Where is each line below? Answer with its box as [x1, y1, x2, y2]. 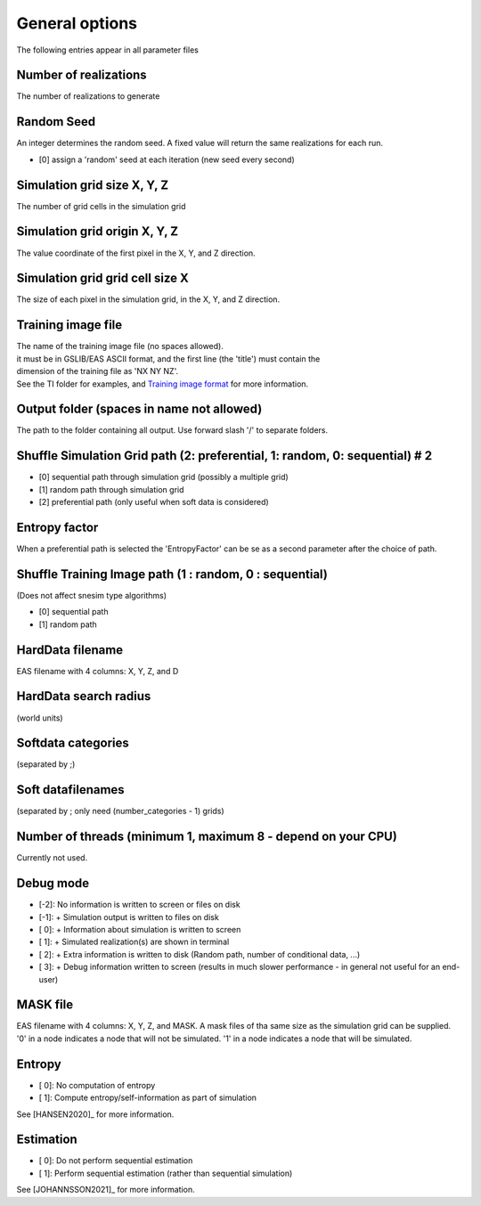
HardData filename [16, 642, 124, 657]
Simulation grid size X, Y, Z [16, 177, 169, 192]
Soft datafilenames [16, 782, 125, 797]
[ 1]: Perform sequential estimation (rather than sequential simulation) [38, 1168, 293, 1178]
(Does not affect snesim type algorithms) [16, 590, 167, 600]
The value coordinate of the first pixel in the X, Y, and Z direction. [16, 248, 256, 258]
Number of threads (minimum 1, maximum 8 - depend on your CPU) [16, 829, 398, 844]
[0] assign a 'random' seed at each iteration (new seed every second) [38, 154, 295, 165]
